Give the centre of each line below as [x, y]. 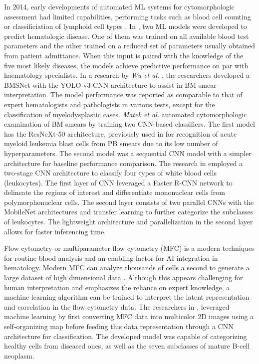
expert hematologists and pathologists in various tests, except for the [110, 104]
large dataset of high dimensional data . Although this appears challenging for [124, 277]
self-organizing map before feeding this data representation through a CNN [119, 326]
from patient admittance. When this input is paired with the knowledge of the [124, 55]
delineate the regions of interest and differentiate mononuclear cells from [115, 192]
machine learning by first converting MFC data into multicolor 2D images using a [129, 316]
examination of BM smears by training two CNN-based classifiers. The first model [129, 124]
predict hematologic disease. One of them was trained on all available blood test [127, 36]
